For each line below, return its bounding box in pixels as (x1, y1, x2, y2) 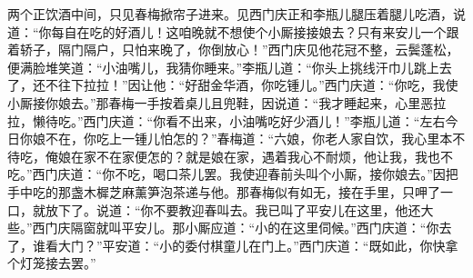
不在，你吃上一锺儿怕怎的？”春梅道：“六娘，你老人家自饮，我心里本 (45, 129, 453, 148)
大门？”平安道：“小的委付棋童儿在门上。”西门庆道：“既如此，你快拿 (57, 235, 458, 254)
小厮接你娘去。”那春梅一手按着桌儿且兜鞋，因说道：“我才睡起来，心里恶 (7, 93, 434, 112)
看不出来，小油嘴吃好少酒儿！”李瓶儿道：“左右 (166, 111, 446, 130)
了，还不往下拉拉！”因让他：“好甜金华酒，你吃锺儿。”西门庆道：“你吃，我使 (7, 75, 458, 94)
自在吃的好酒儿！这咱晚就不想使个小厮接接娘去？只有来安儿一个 (64, 22, 447, 41)
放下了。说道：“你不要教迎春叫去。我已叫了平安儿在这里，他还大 (45, 200, 434, 219)
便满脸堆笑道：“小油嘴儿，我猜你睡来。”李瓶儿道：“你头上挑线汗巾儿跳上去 (7, 57, 452, 76)
